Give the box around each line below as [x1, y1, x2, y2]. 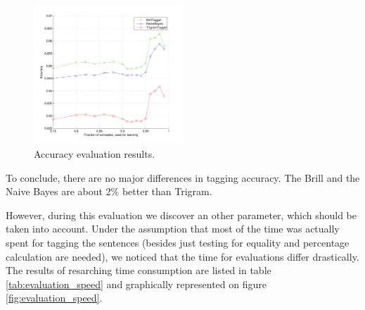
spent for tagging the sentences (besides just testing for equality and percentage [6, 235, 350, 250]
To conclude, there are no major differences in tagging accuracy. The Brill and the [6, 170, 360, 185]
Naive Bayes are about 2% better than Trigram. [6, 184, 212, 199]
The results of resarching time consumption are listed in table [6, 263, 271, 278]
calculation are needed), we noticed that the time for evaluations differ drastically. [6, 249, 359, 263]
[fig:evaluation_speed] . [6, 290, 103, 305]
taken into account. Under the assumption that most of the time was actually [6, 221, 340, 236]
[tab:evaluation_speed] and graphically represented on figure [6, 276, 267, 291]
